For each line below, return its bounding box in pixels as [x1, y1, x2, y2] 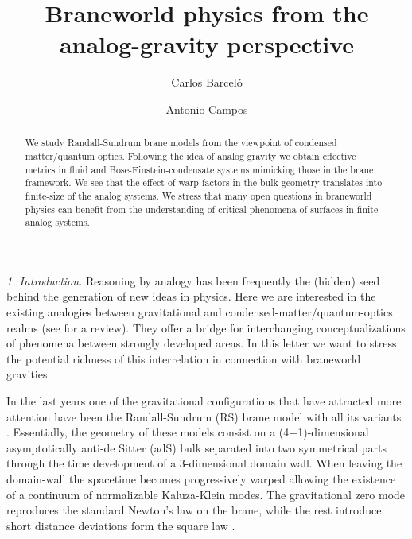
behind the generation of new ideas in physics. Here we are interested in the [6, 288, 376, 304]
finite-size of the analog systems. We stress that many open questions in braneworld [25, 188, 372, 202]
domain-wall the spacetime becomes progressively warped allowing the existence [6, 471, 396, 487]
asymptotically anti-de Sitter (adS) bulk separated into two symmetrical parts [6, 439, 387, 456]
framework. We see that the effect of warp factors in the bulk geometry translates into [25, 176, 383, 189]
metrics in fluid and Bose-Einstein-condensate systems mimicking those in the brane [25, 162, 374, 176]
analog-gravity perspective [59, 28, 355, 60]
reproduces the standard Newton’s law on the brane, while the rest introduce [6, 502, 382, 518]
